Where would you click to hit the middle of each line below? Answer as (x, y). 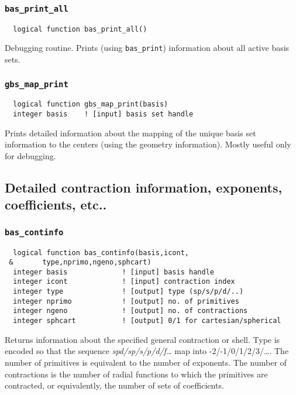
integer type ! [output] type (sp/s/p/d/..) (128, 292)
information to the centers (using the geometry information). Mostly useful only (148, 144)
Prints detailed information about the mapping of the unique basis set (130, 133)
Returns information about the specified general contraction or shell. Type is (142, 339)
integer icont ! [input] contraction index (124, 282)
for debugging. (30, 155)
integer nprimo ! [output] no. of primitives (126, 301)
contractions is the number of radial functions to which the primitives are (136, 374)
